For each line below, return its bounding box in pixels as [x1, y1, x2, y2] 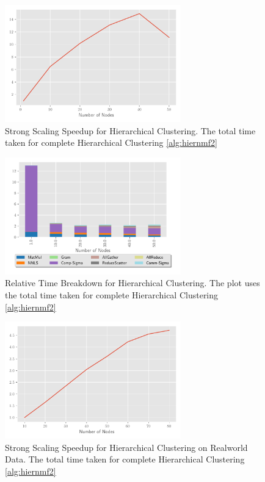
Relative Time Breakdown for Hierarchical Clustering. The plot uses [5, 276, 260, 289]
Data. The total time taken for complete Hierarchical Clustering [5, 453, 245, 466]
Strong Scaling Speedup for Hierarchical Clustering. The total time [5, 124, 256, 137]
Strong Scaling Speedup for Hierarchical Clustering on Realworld [5, 441, 248, 453]
